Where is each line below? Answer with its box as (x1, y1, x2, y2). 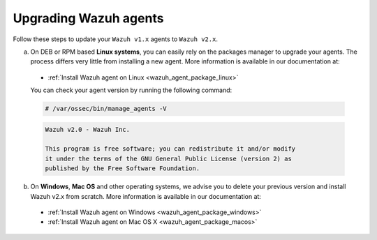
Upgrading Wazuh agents (13, 10, 164, 26)
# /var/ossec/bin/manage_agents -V (45, 105, 167, 113)
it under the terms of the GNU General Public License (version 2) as (45, 154, 293, 163)
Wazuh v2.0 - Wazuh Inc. (45, 126, 131, 133)
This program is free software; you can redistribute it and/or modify (45, 145, 296, 153)
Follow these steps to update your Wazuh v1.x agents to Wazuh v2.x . (13, 35, 218, 43)
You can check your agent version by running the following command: (30, 86, 232, 94)
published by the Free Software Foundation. (45, 165, 200, 172)
